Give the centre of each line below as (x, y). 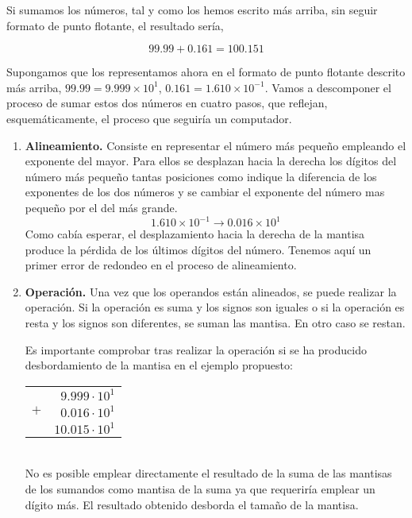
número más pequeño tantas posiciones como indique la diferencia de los (201, 176)
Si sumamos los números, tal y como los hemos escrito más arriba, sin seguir (192, 10)
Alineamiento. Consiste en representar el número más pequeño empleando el (216, 145)
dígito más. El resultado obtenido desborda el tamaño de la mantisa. (192, 504)
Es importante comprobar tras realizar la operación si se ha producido (196, 349)
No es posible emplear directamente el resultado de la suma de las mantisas (208, 473)
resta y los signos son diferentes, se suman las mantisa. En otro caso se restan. (215, 323)
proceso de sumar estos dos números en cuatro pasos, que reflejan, (167, 103)
